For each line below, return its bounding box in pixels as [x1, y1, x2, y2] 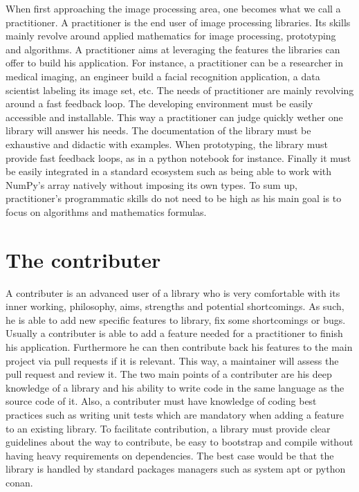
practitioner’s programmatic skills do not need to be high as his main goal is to [6, 191, 342, 206]
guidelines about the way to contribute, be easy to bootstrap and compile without [6, 435, 353, 449]
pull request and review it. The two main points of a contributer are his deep [6, 367, 332, 381]
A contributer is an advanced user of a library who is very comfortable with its [6, 285, 340, 300]
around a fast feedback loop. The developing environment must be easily [6, 96, 313, 111]
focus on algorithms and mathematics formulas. [6, 204, 207, 219]
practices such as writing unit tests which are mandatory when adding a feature [6, 407, 344, 421]
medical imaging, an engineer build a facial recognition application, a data [6, 69, 320, 83]
